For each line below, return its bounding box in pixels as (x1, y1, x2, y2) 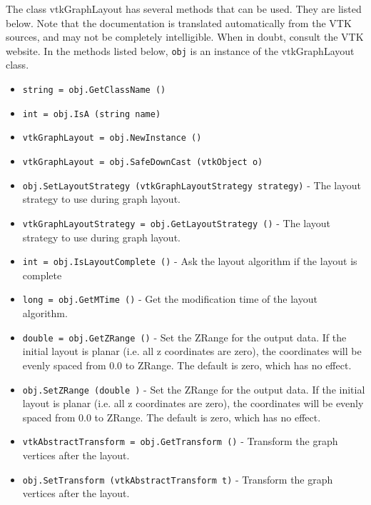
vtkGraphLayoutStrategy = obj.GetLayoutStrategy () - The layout (22, 215, 331, 230)
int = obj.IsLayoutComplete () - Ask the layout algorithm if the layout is (22, 254, 357, 269)
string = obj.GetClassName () (22, 85, 166, 96)
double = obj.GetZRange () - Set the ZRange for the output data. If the (22, 329, 347, 344)
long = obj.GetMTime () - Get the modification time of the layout (22, 291, 317, 306)
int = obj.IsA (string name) (22, 109, 161, 119)
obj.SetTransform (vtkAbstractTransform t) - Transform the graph (22, 471, 333, 486)
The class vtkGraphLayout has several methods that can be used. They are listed (6, 1, 362, 16)
